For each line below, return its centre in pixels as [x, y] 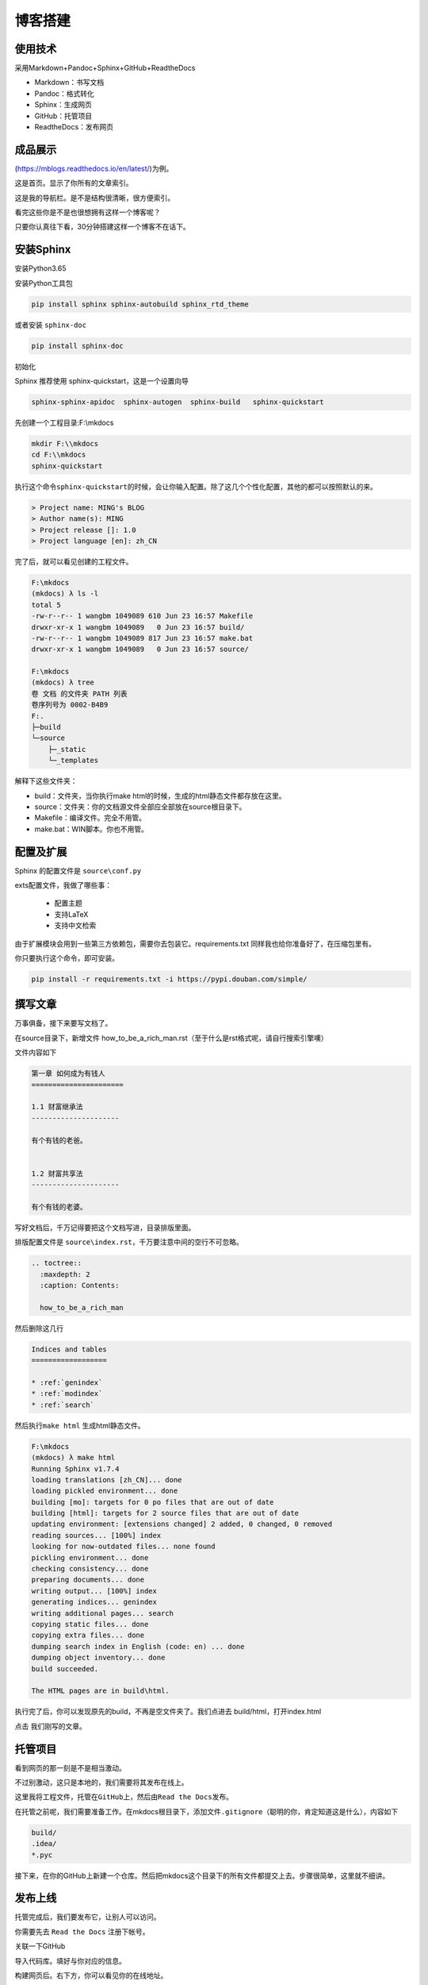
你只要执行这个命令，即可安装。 [67, 958]
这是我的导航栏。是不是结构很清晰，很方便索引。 [94, 198]
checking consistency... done [90, 1569]
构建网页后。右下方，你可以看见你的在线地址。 [91, 1975]
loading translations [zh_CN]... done [107, 1480]
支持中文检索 [75, 926]
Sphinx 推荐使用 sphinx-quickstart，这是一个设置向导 [102, 381]
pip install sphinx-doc [78, 346]
